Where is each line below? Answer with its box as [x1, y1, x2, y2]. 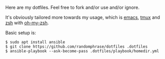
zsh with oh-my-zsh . [5, 20, 49, 26]
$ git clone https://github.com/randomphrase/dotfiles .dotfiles [5, 44, 148, 49]
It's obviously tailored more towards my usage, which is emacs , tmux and [5, 14, 160, 20]
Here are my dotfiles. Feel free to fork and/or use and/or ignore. [5, 5, 140, 10]
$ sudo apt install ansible [5, 40, 66, 45]
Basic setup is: [5, 30, 36, 35]
